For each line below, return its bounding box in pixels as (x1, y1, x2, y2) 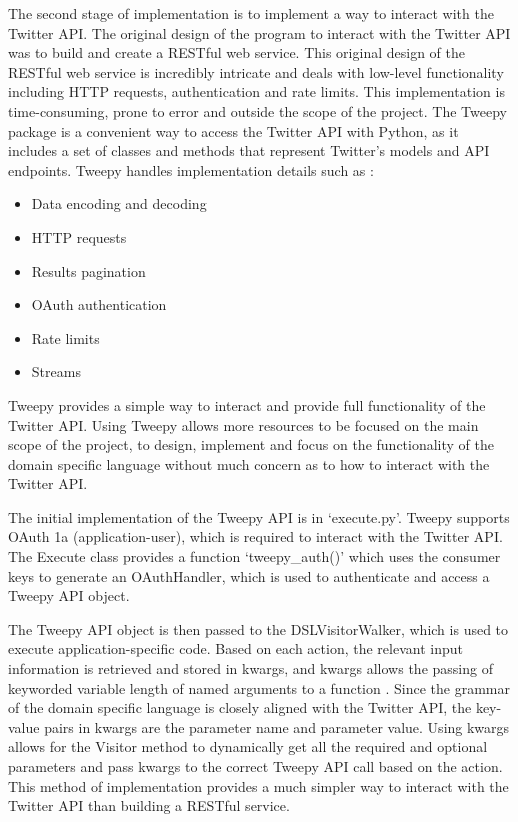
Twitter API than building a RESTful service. (8, 795, 290, 816)
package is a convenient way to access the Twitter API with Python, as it (8, 120, 459, 141)
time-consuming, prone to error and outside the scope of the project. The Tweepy (8, 100, 507, 121)
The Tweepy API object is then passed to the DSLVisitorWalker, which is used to (8, 618, 509, 639)
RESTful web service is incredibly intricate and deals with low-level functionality (8, 61, 504, 82)
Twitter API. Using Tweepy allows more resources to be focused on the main (8, 414, 479, 435)
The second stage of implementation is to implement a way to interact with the (8, 3, 494, 23)
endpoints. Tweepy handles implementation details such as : (8, 159, 374, 180)
